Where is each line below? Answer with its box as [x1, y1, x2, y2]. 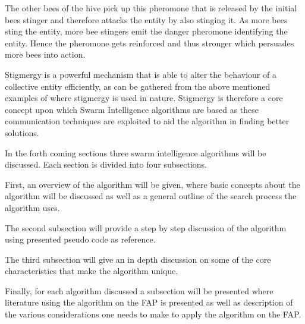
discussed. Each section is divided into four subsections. [5, 158, 207, 171]
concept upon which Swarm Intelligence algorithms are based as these [5, 103, 259, 115]
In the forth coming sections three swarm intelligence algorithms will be [5, 146, 266, 159]
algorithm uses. [5, 201, 60, 213]
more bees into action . [5, 48, 86, 61]
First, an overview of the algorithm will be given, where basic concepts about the [5, 178, 300, 190]
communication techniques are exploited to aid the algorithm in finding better [5, 115, 290, 127]
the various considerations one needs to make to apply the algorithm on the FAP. [5, 308, 301, 320]
